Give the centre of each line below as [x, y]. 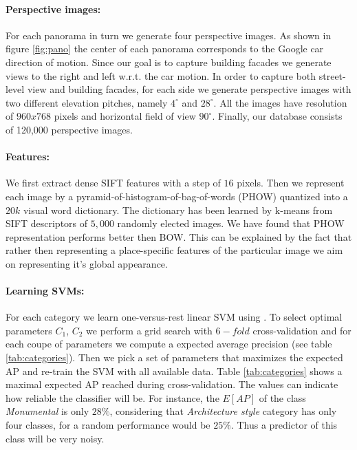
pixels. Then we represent [291, 183]
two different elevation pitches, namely [87, 102]
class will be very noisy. [55, 438]
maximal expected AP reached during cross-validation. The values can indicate [172, 384]
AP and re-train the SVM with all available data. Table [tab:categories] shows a [174, 371]
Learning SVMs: [45, 291]
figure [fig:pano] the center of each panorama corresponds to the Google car [165, 49]
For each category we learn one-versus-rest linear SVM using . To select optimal [174, 317]
